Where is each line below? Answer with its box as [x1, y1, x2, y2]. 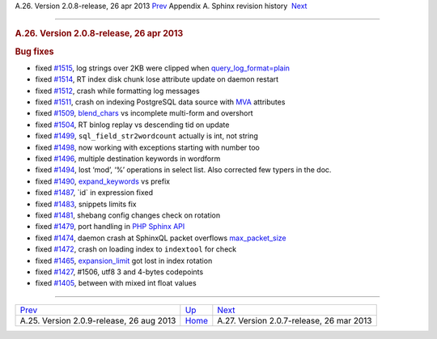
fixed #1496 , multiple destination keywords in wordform [35, 154, 221, 163]
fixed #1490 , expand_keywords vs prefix [35, 176, 170, 186]
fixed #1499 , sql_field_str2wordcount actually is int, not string [35, 131, 258, 141]
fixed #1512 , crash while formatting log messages [35, 86, 200, 95]
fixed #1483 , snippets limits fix [35, 199, 137, 209]
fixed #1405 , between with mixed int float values [35, 278, 197, 288]
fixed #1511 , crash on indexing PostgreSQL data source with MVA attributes [35, 97, 286, 107]
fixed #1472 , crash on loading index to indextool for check [35, 244, 237, 254]
